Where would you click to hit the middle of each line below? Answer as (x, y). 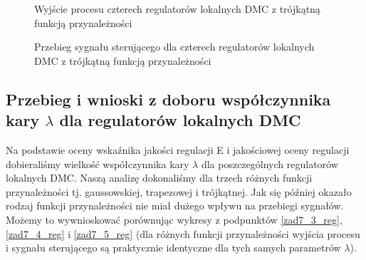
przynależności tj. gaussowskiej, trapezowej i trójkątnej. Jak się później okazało (179, 191)
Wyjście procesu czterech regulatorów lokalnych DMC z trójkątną (177, 9)
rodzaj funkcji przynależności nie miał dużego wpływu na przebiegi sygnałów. (175, 206)
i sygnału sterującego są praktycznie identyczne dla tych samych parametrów (173, 248)
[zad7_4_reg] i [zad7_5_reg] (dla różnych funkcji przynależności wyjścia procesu (183, 233)
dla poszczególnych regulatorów (270, 163)
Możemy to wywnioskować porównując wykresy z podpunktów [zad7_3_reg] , (174, 219)
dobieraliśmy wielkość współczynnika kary (98, 163)
